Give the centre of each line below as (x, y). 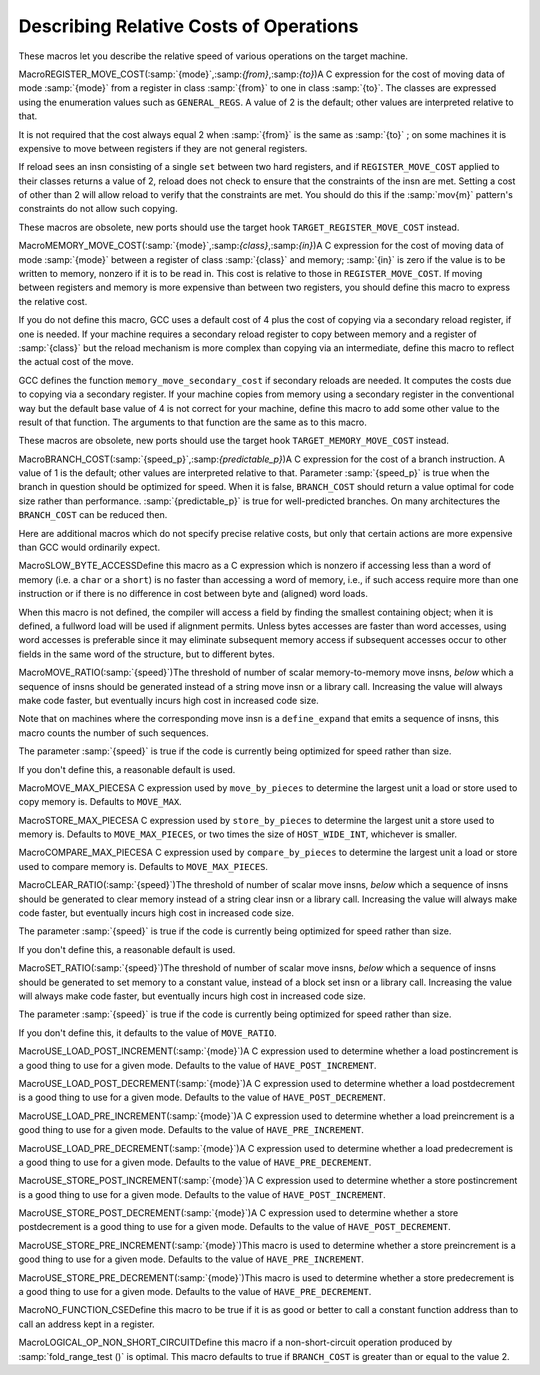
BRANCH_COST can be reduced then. (93, 515)
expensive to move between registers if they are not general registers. (163, 148)
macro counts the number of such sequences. (113, 732)
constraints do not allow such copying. (98, 209)
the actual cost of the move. (76, 362)
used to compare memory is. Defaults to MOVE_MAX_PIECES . (143, 866)
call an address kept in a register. (86, 1324)
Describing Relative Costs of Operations (188, 26)
